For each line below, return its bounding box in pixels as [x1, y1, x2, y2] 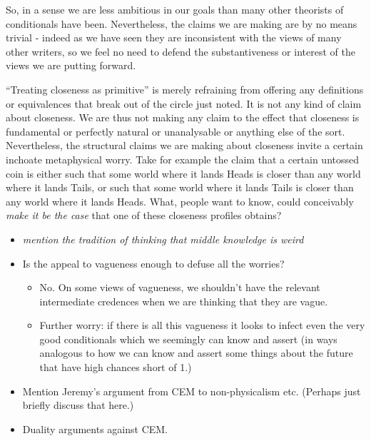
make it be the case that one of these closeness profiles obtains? [6, 208, 282, 223]
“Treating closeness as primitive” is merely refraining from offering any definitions [6, 81, 364, 96]
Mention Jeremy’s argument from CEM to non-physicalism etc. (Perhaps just [22, 383, 361, 398]
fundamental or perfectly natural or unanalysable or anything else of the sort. [6, 123, 345, 138]
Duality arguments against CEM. [22, 421, 168, 436]
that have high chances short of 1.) [39, 360, 192, 375]
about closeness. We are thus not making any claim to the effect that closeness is [6, 110, 360, 125]
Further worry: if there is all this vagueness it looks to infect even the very [39, 318, 365, 333]
